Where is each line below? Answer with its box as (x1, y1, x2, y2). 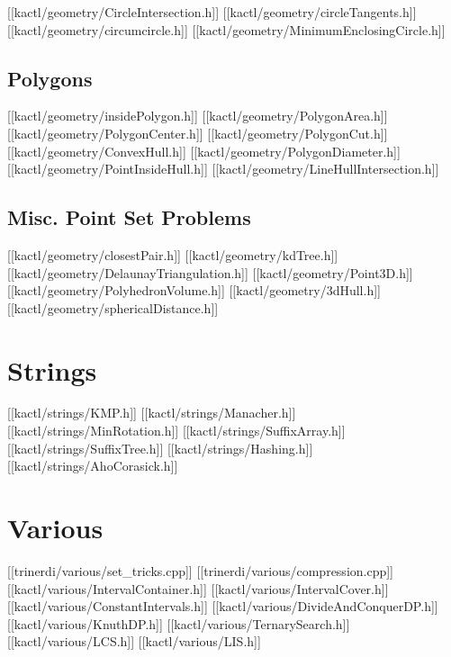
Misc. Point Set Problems (7, 203, 251, 231)
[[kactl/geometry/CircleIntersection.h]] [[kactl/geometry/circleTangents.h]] (7, 3, 417, 21)
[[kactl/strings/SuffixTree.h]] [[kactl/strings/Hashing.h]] (7, 438, 313, 457)
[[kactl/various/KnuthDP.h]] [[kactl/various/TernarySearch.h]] (7, 614, 350, 633)
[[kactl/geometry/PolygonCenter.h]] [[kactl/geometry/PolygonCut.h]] (7, 123, 388, 142)
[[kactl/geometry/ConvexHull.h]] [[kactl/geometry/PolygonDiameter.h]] (7, 141, 401, 160)
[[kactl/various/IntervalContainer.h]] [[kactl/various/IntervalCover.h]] (7, 579, 389, 598)
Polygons (7, 64, 93, 92)
